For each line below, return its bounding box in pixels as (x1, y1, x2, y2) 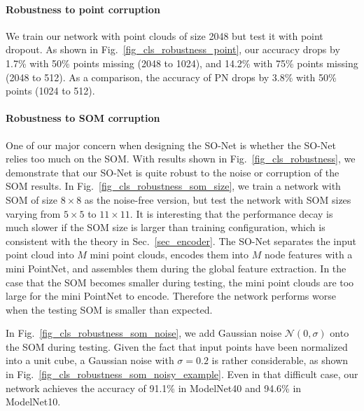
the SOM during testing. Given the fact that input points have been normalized (6, 339, 348, 354)
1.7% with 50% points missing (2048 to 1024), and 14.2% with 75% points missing (6, 55, 358, 70)
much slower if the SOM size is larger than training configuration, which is (6, 220, 325, 235)
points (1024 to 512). (6, 83, 95, 98)
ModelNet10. (6, 394, 61, 409)
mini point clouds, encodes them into (90, 247, 249, 262)
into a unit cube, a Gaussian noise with (6, 353, 174, 368)
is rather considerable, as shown (211, 353, 349, 368)
